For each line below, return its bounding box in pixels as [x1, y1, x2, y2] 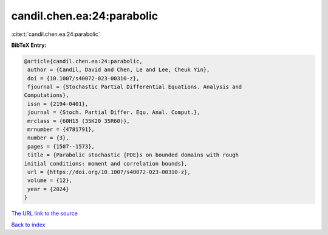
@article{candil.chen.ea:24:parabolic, [24, 58, 143, 65]
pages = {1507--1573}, [27, 143, 95, 150]
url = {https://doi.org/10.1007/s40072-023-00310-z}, [27, 169, 191, 175]
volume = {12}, [27, 177, 73, 184]
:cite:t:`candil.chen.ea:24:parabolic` [11, 30, 100, 38]
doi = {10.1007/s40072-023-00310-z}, [27, 75, 140, 82]
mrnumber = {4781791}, [27, 126, 95, 133]
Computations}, [24, 92, 69, 99]
